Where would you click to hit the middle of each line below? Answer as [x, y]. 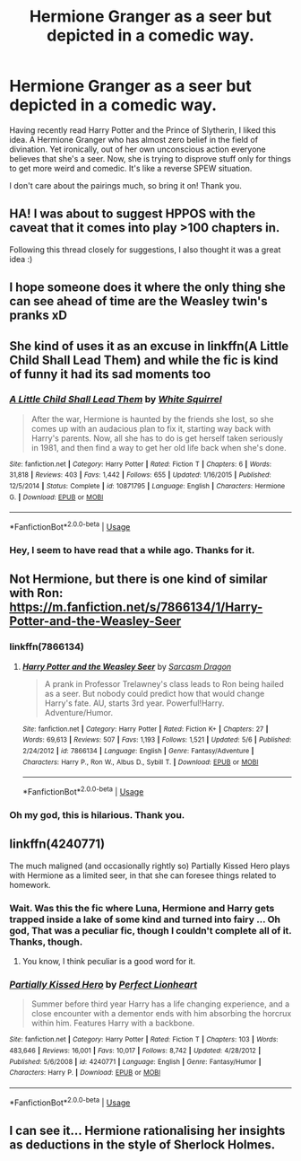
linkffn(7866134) [47, 646]
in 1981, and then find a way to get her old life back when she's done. [159, 447]
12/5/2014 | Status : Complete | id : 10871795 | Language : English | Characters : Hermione [147, 487]
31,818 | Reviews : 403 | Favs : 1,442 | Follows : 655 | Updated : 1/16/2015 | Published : [140, 475]
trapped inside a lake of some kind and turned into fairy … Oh [145, 919]
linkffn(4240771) [57, 844]
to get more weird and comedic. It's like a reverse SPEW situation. [131, 168]
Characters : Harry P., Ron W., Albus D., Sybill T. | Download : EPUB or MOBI [140, 762]
